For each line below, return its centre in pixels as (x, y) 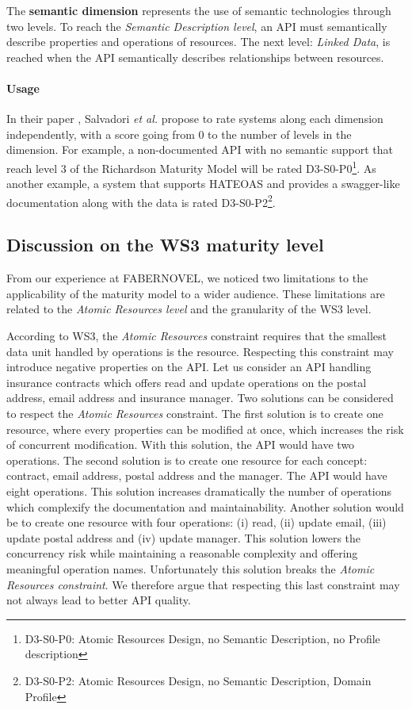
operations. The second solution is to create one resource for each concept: (187, 460)
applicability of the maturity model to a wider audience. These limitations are (196, 293)
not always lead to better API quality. (99, 600)
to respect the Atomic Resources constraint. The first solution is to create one (195, 413)
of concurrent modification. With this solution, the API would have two (181, 445)
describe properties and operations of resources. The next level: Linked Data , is (198, 42)
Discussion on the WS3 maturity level (165, 245)
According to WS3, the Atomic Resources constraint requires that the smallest (196, 336)
